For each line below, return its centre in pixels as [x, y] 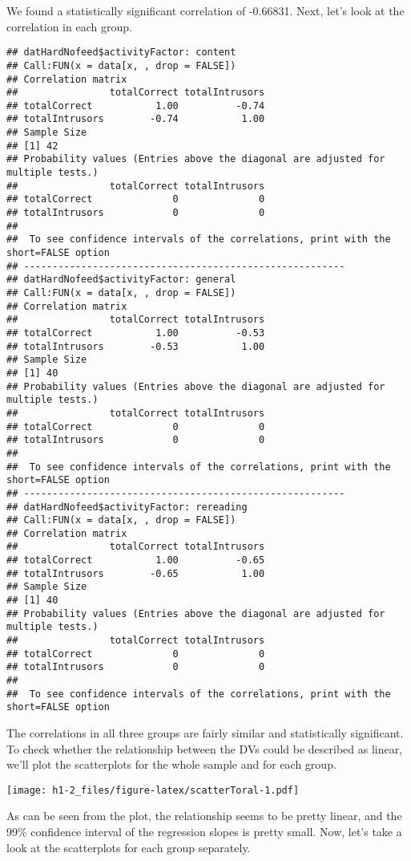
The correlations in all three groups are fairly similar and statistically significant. [205, 733]
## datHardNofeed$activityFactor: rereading [127, 507]
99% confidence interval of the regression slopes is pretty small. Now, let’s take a [204, 832]
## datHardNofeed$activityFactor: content [121, 53]
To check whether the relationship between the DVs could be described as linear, [205, 748]
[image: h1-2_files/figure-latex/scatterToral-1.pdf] [153, 790]
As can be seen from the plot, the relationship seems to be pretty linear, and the [204, 816]
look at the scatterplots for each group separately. [129, 847]
